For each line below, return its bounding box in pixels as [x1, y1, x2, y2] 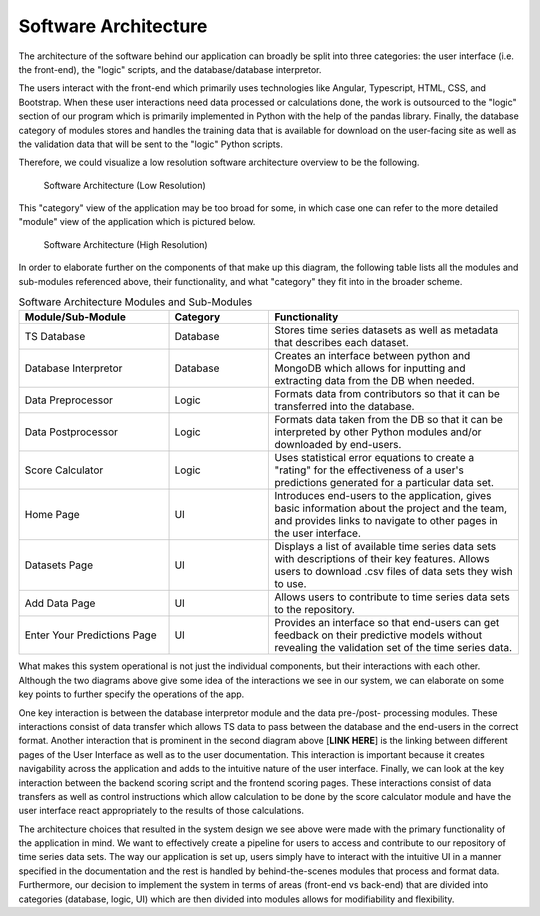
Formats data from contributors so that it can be [274, 387, 500, 401]
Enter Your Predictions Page [24, 628, 157, 642]
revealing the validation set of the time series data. [274, 641, 513, 655]
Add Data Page [24, 596, 96, 610]
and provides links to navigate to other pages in [274, 514, 499, 528]
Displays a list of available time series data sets [274, 540, 497, 554]
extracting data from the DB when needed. [274, 374, 475, 388]
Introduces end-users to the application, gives [274, 489, 492, 503]
